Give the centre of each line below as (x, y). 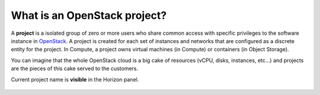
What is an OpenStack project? (89, 15)
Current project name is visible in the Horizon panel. (75, 79)
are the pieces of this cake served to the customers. (75, 68)
